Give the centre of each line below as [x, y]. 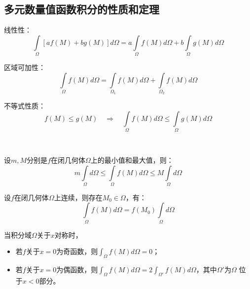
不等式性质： [25, 106]
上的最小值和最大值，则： [132, 160]
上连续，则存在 [78, 197]
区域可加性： [25, 67]
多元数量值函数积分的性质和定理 [82, 9]
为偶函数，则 [77, 270]
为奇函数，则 [77, 251]
